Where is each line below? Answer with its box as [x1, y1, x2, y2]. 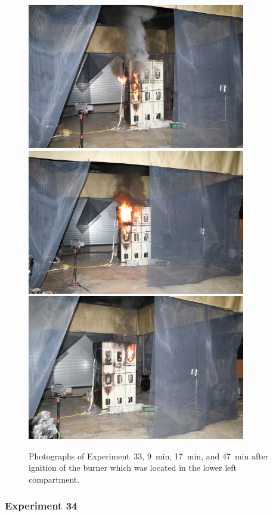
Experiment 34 [5, 498, 77, 513]
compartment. [29, 473, 80, 485]
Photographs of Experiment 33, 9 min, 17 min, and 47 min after [29, 449, 269, 462]
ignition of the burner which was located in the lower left [29, 461, 237, 474]
